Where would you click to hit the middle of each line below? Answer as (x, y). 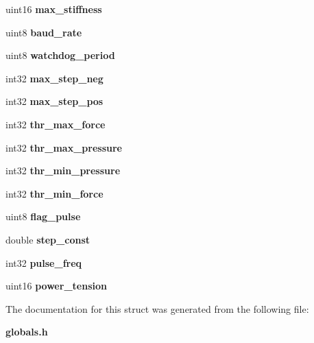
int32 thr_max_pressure (64, 147)
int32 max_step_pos (55, 101)
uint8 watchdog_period (60, 55)
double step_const (48, 239)
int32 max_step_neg (55, 78)
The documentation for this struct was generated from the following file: (157, 308)
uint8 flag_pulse (43, 216)
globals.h (27, 332)
